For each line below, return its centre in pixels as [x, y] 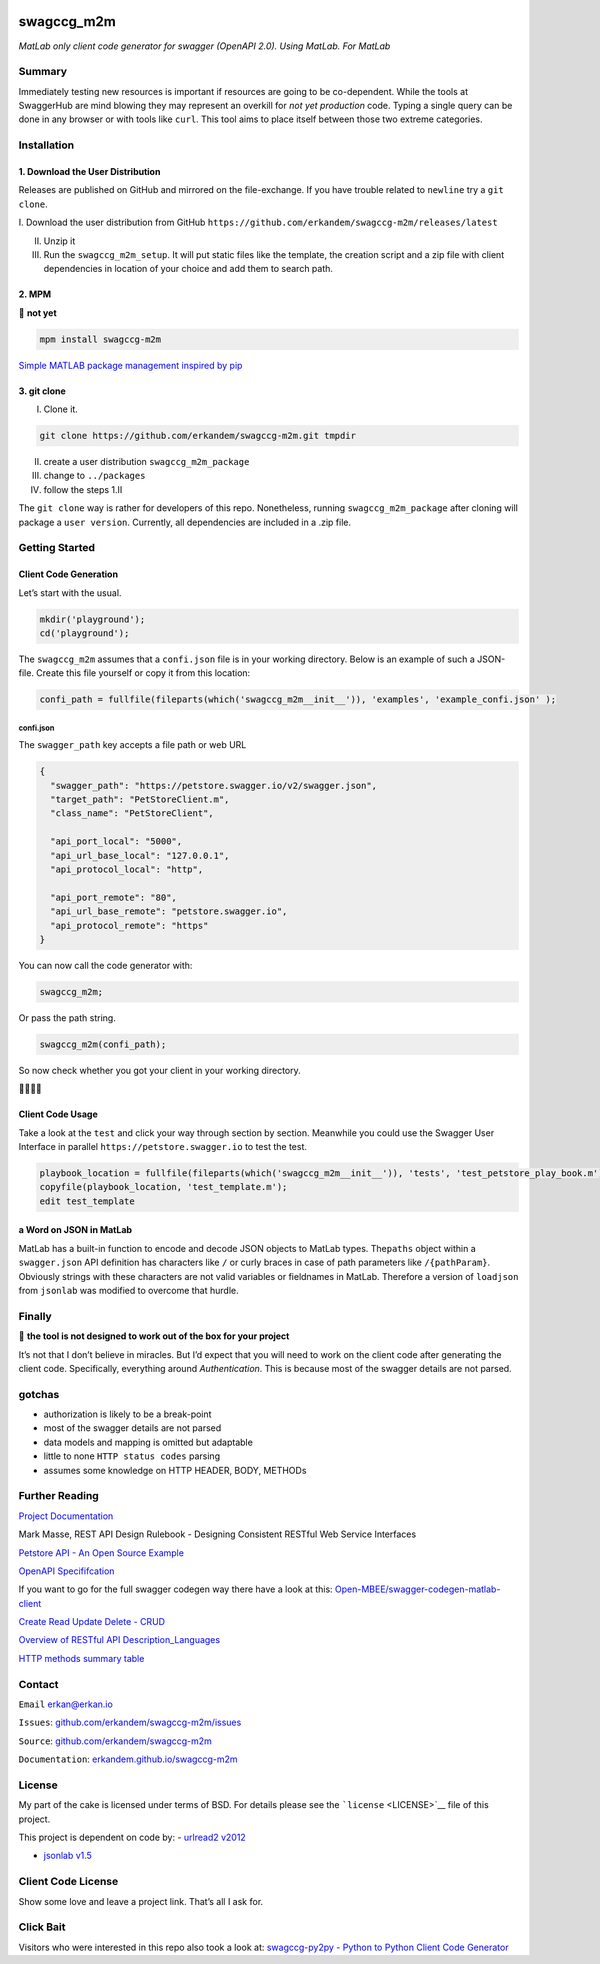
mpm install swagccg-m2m [100, 339]
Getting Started [56, 548]
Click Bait [42, 1927]
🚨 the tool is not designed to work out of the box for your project [154, 1336]
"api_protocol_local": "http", [127, 869]
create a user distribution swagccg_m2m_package [146, 462]
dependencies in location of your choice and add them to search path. [188, 269]
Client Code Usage [58, 1114]
